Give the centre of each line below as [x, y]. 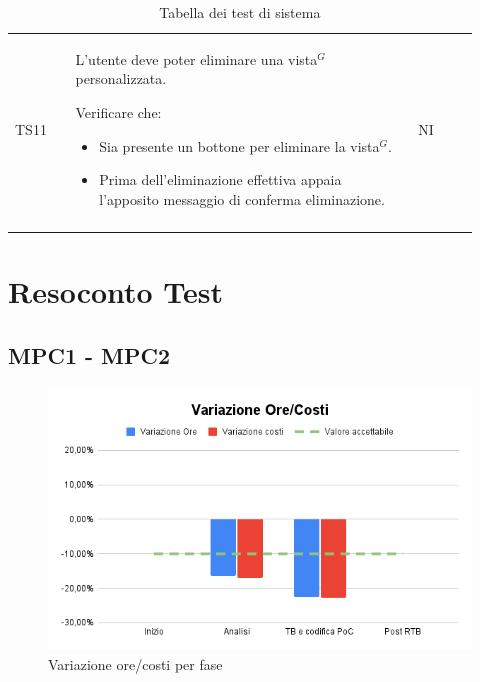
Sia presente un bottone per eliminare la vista [239, 145]
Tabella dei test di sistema [240, 12]
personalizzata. [121, 78]
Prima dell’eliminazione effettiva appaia [220, 179]
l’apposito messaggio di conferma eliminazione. [242, 198]
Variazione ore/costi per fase [135, 663]
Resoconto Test [116, 291]
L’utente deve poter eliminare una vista [196, 58]
